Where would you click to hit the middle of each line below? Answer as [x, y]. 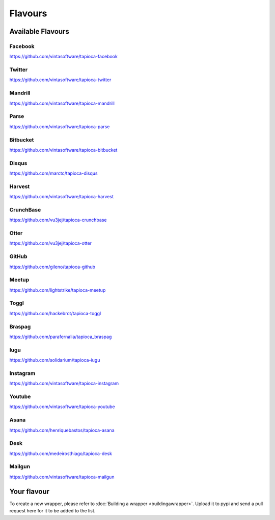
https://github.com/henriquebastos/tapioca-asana [62, 430]
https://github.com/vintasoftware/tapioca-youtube [62, 407]
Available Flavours [39, 31]
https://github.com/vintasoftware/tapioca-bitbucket [63, 150]
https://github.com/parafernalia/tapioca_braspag [61, 337]
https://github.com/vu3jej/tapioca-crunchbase [58, 220]
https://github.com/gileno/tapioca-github [52, 267]
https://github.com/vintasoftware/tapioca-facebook [64, 57]
